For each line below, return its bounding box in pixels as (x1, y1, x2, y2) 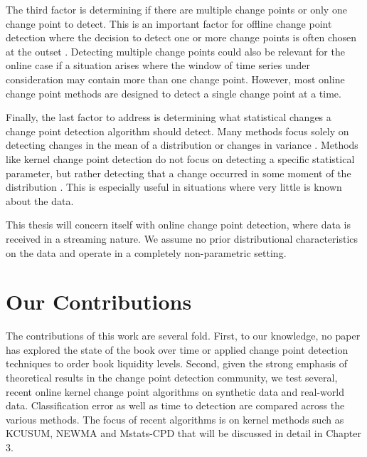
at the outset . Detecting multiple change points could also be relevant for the (6, 43, 345, 58)
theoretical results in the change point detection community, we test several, (6, 370, 338, 384)
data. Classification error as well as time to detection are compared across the (6, 398, 345, 413)
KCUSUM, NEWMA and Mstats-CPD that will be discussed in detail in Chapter (6, 426, 361, 441)
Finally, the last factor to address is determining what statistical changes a (6, 110, 331, 125)
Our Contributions (6, 287, 192, 316)
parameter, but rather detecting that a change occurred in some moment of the (6, 165, 351, 180)
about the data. (6, 193, 74, 208)
